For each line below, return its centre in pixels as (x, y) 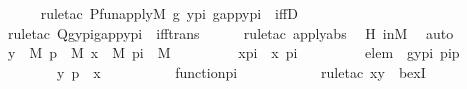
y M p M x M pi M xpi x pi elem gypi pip (233, 52)
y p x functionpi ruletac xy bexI (241, 71)
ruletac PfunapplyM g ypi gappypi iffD (169, 13)
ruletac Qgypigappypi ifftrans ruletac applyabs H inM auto (230, 32)
